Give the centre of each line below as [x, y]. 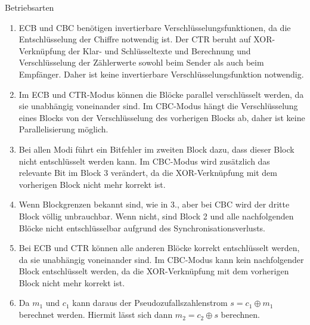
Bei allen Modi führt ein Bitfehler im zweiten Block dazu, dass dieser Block [156, 149]
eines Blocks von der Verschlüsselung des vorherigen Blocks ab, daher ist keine [162, 117]
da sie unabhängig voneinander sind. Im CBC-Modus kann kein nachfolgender [161, 259]
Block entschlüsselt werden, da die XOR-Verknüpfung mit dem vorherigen [154, 271]
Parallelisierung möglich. [63, 129]
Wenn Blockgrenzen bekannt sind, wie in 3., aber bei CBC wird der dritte [154, 204]
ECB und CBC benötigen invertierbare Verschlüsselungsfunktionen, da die [155, 27]
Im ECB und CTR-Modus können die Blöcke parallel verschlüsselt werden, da [161, 94]
